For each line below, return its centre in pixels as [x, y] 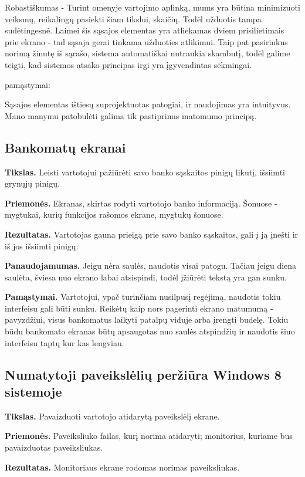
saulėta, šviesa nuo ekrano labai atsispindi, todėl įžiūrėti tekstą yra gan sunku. [146, 277]
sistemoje [33, 392]
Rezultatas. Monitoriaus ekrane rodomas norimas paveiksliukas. [122, 467]
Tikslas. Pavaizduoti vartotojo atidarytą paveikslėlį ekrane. [112, 416]
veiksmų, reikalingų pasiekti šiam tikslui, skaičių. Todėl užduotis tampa [133, 18]
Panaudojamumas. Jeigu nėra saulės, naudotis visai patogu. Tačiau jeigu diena [151, 265]
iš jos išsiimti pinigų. [42, 246]
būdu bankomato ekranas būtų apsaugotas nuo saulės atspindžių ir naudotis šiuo [150, 331]
